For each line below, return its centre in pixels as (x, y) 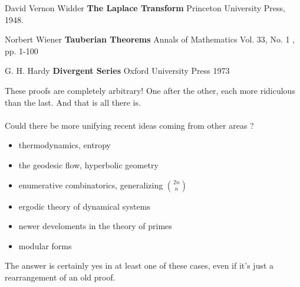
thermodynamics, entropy (65, 145)
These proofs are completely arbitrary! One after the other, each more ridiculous (150, 90)
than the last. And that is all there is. (73, 102)
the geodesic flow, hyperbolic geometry (88, 164)
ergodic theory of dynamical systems (84, 206)
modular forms (45, 245)
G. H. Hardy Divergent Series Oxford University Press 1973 (117, 71)
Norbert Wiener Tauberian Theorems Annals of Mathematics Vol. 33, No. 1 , (150, 39)
